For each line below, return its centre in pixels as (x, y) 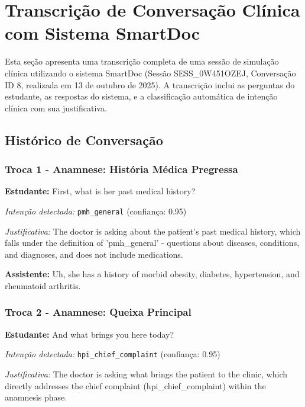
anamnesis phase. (36, 397)
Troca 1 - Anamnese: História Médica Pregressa (121, 169)
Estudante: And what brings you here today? (90, 334)
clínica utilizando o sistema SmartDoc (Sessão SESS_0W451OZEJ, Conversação (150, 73)
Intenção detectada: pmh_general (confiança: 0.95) (96, 211)
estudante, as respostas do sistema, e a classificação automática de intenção (141, 96)
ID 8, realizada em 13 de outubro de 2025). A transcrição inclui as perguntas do (150, 84)
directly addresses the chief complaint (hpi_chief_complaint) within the (135, 385)
